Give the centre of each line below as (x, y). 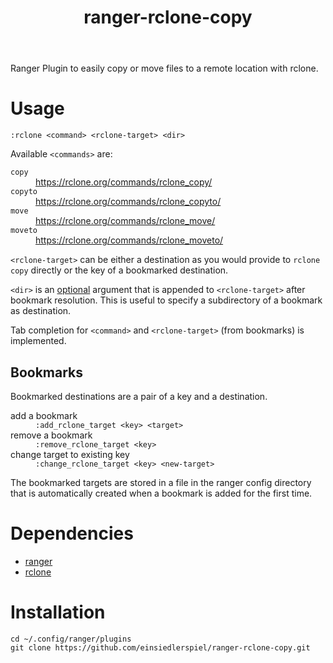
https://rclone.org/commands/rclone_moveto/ (129, 240)
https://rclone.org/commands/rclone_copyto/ (128, 202)
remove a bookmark (51, 435)
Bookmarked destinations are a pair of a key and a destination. (139, 396)
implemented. (38, 341)
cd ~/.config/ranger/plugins (71, 639)
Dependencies (72, 533)
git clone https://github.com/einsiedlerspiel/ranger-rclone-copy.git (160, 647)
